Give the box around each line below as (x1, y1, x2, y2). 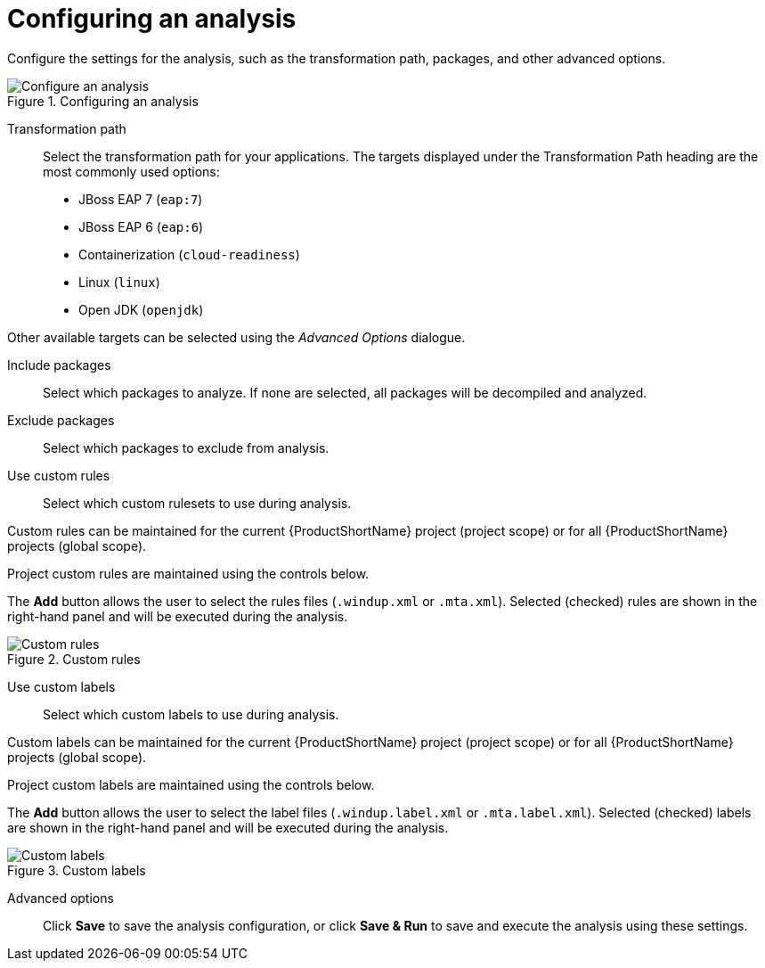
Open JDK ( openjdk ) (78, 301, 204, 317)
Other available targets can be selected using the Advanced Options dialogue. (7, 329, 466, 345)
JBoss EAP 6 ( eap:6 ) (78, 218, 204, 234)
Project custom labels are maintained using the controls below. (7, 776, 375, 792)
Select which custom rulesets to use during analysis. (43, 495, 352, 511)
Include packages (7, 357, 111, 373)
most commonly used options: (43, 163, 220, 179)
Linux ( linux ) (78, 274, 160, 290)
